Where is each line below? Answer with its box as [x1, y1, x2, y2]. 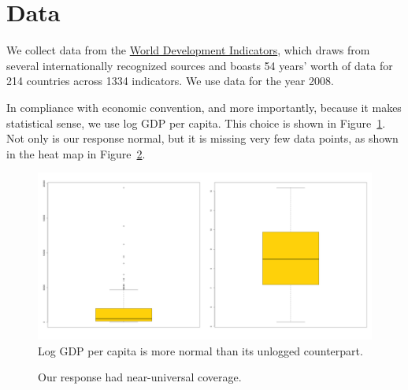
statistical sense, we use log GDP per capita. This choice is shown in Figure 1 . [6, 114, 386, 131]
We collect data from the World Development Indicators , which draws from [6, 42, 370, 58]
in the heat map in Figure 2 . [6, 145, 146, 162]
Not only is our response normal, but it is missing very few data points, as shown [6, 130, 399, 147]
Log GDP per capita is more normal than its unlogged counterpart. [38, 342, 363, 358]
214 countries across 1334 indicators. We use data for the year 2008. [6, 72, 334, 89]
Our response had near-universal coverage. [38, 369, 242, 385]
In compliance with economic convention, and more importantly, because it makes [6, 98, 402, 115]
